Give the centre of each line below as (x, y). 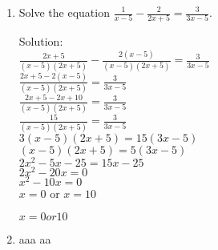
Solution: (41, 41)
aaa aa (35, 239)
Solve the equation (64, 12)
